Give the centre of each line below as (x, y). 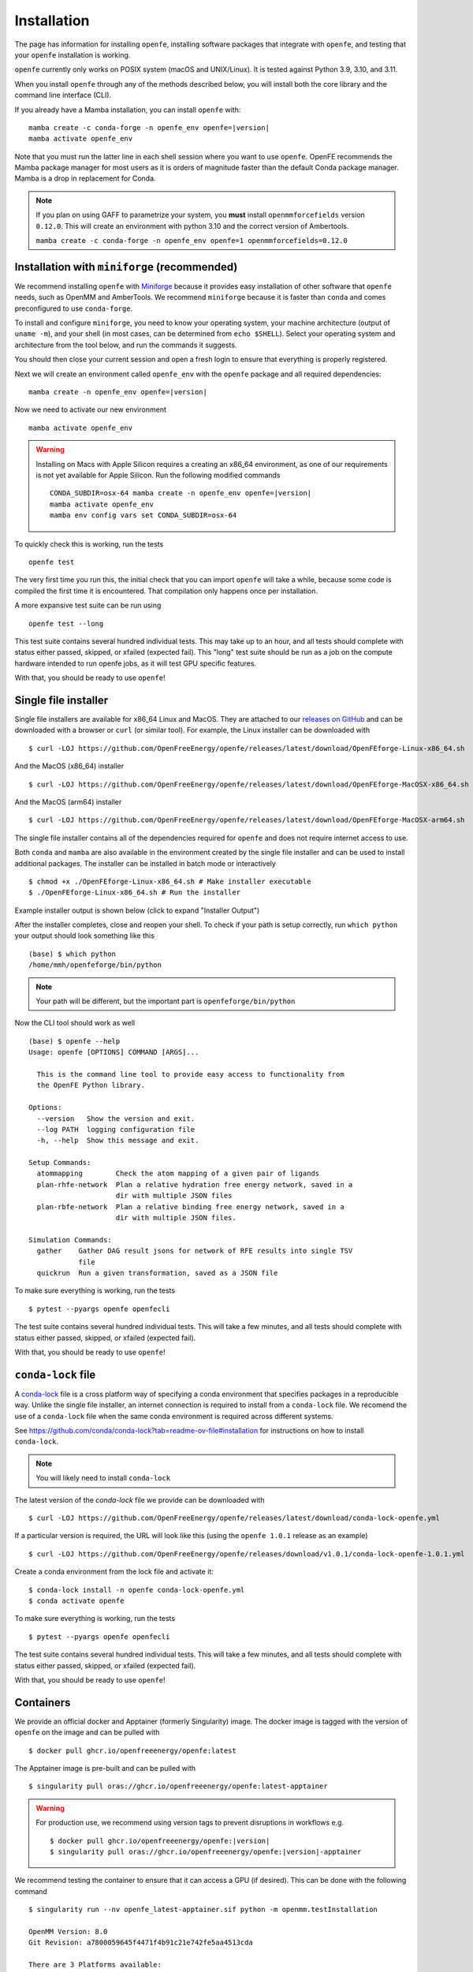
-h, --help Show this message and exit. (118, 1141)
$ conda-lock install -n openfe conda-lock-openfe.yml (137, 1590)
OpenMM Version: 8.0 (68, 1931)
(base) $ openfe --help (74, 1041)
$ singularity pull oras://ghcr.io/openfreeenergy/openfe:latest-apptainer (178, 1786)
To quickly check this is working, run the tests (89, 543)
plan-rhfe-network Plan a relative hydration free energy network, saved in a (195, 1184)
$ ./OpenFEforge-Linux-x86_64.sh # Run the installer (134, 893)
